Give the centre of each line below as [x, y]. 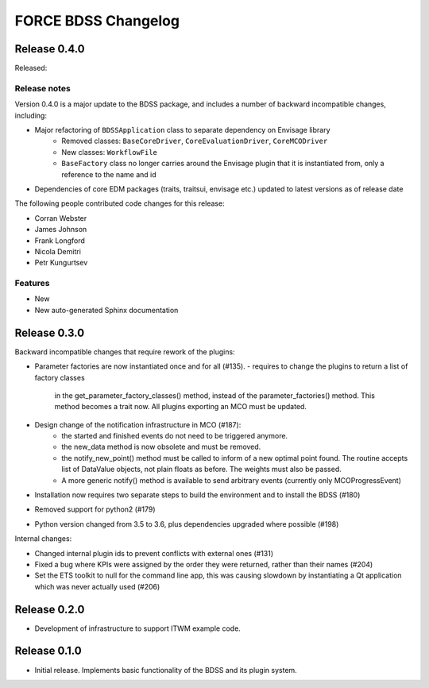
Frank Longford [60, 240]
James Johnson [61, 230]
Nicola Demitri [58, 251]
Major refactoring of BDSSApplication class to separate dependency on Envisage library [182, 129]
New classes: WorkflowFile [110, 152]
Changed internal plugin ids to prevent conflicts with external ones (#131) [154, 553]
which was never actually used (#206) [97, 586]
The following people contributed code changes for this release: [120, 203]
